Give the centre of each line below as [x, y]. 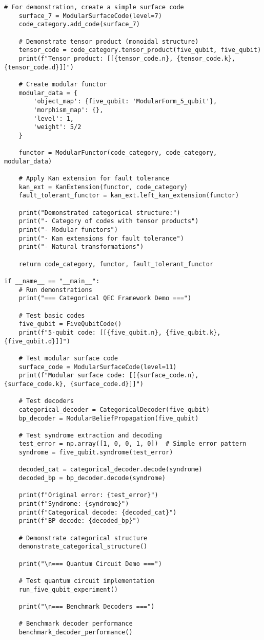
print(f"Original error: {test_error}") [88, 495]
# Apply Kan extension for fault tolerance [94, 179]
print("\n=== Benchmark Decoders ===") [87, 606]
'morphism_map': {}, [68, 110]
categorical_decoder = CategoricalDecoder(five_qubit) [114, 409]
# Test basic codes [52, 315]
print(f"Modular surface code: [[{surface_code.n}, [109, 376]
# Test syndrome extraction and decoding [90, 435]
